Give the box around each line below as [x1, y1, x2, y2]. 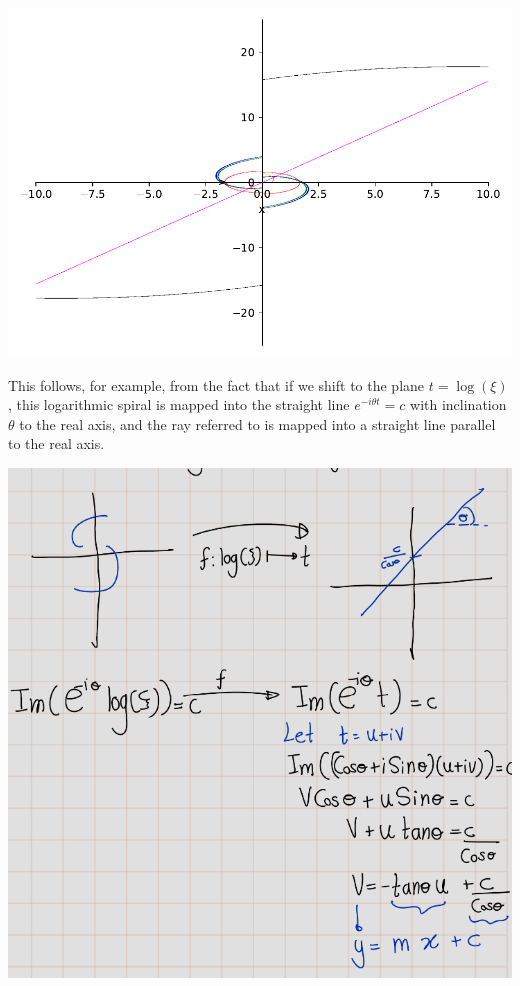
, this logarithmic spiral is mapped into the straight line [8, 394, 350, 415]
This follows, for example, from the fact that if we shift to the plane [8, 374, 425, 395]
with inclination [410, 394, 507, 415]
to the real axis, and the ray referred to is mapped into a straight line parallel [19, 413, 496, 434]
